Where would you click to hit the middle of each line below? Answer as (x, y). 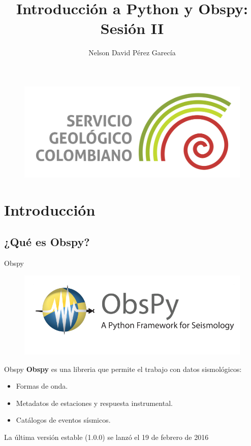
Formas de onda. (42, 386)
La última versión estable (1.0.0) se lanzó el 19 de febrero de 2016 (106, 437)
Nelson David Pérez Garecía (132, 53)
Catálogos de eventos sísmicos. (63, 420)
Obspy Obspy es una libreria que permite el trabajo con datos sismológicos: (123, 369)
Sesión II (132, 28)
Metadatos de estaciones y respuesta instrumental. (94, 403)
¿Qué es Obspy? (47, 242)
